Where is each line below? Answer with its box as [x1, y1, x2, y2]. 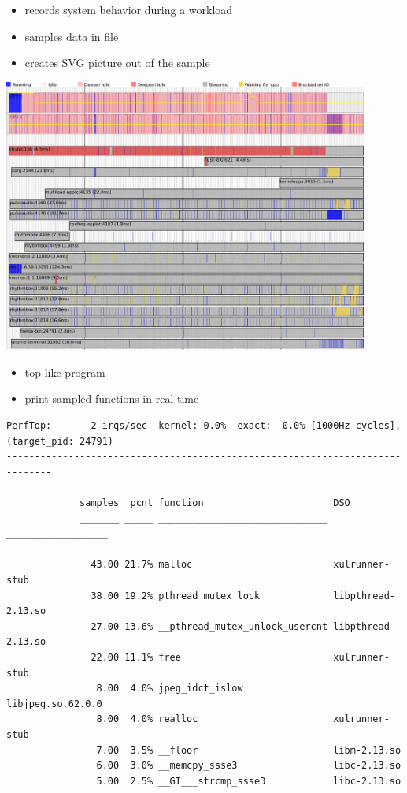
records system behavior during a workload [24, 2, 233, 17]
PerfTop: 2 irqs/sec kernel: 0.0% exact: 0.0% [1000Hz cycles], [6, 420, 401, 432]
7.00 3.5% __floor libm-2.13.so [96, 744, 401, 756]
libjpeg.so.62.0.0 [6, 698, 102, 709]
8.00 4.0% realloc [96, 713, 198, 725]
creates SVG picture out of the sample [24, 54, 210, 71]
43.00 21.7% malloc [91, 559, 193, 571]
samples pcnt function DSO [80, 497, 350, 508]
